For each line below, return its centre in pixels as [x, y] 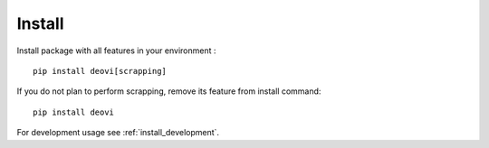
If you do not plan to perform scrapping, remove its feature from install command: [169, 91]
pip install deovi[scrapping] [100, 71]
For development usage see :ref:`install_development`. [118, 133]
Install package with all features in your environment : [116, 51]
